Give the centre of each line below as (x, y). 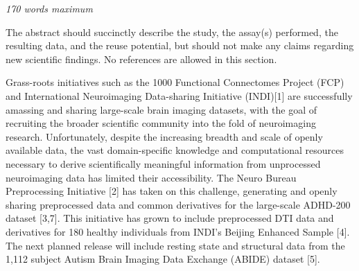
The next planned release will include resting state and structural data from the (175, 245)
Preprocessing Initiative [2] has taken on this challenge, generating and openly (172, 191)
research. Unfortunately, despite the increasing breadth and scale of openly (164, 136)
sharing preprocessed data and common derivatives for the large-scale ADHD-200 (178, 204)
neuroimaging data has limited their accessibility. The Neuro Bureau (151, 177)
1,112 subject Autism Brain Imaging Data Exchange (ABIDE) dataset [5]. (163, 259)
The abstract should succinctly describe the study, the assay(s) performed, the (172, 32)
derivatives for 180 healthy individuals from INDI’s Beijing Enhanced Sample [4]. (178, 231)
